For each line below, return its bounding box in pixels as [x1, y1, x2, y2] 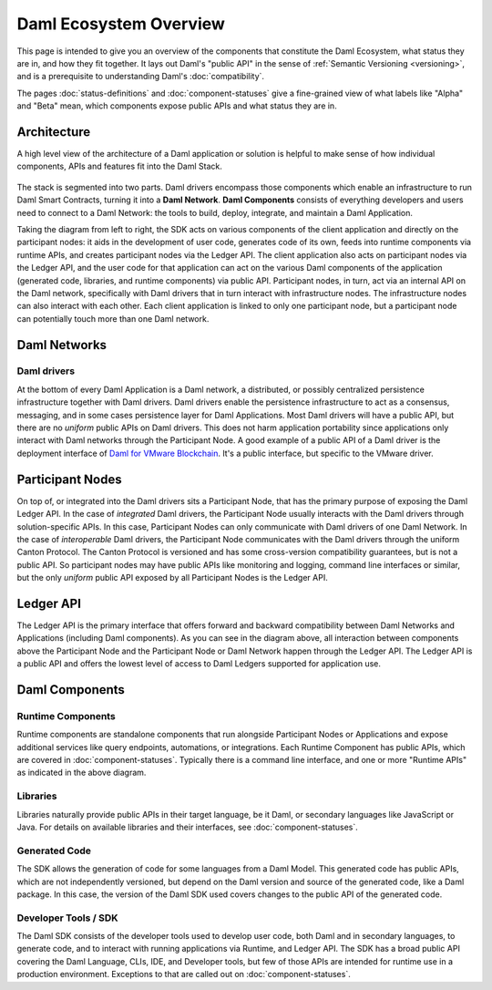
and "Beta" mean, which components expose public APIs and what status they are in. [16, 100, 337, 111]
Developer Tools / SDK [16, 912, 118, 924]
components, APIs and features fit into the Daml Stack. [16, 160, 223, 172]
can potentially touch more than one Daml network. [16, 313, 210, 324]
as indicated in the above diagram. [16, 767, 147, 779]
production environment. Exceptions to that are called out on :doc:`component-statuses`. [16, 969, 351, 980]
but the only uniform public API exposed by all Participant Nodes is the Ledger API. [16, 572, 328, 583]
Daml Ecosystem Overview [16, 14, 225, 34]
